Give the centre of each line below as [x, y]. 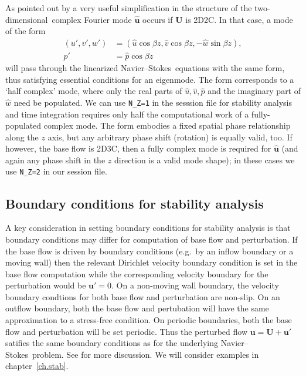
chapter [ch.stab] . [37, 366]
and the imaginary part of [254, 91]
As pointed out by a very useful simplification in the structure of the [129, 8]
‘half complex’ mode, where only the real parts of [94, 91]
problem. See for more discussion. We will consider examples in [145, 354]
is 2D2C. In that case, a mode [239, 19]
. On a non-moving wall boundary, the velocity [195, 285]
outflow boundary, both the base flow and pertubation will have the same [137, 308]
